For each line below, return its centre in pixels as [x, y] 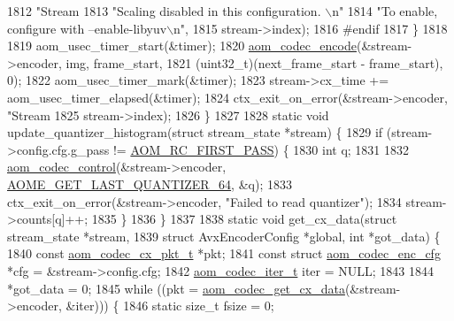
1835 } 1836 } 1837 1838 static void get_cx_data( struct [244, 219]
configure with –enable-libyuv [87, 28]
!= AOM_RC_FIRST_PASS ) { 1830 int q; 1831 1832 [261, 149]
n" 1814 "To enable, [385, 11]
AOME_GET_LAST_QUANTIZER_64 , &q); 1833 [150, 183]
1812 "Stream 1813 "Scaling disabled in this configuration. [164, 11]
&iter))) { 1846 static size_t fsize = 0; [170, 306]
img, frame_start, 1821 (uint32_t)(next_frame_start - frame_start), [254, 62]
